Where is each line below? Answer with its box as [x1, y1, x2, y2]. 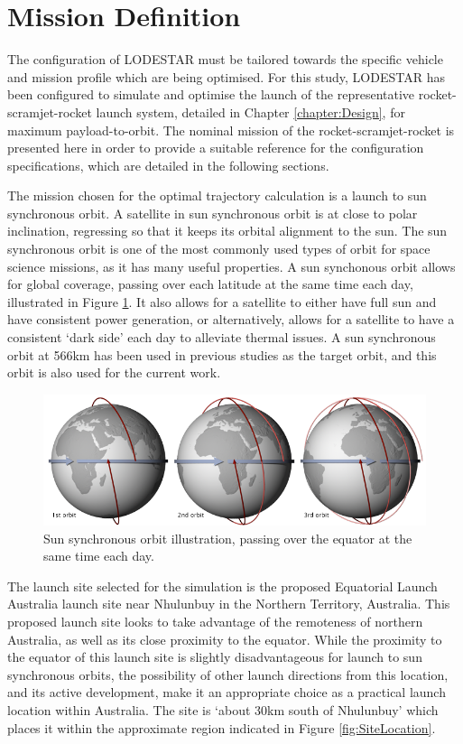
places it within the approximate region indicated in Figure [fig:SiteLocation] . [7, 718, 436, 737]
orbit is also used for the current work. [7, 363, 221, 382]
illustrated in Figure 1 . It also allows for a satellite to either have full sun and [7, 292, 437, 311]
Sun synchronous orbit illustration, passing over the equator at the [43, 528, 412, 547]
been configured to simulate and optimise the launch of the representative [7, 85, 415, 104]
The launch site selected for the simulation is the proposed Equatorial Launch [7, 576, 438, 595]
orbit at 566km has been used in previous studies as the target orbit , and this [7, 345, 437, 364]
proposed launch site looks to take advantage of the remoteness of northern [7, 612, 423, 631]
